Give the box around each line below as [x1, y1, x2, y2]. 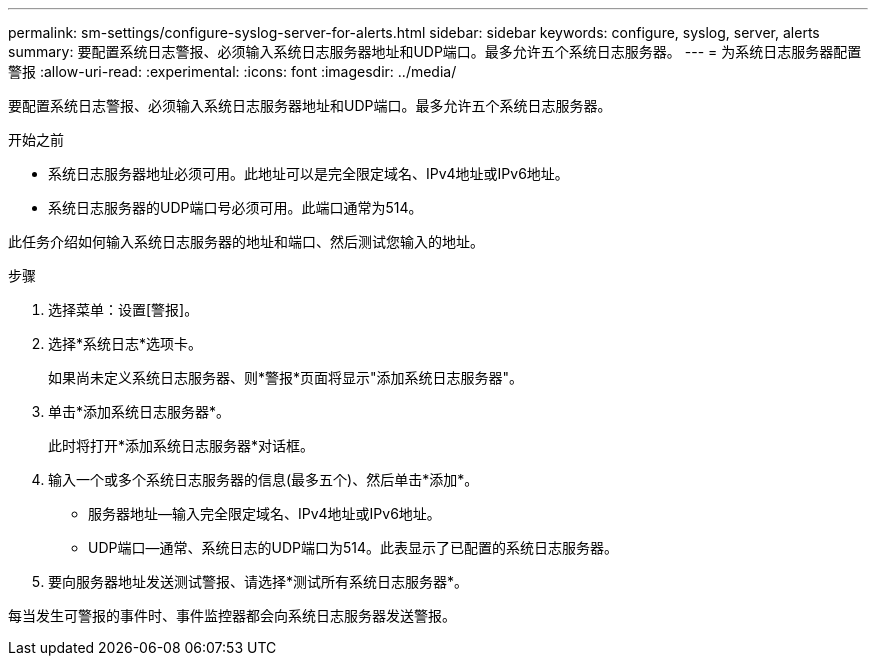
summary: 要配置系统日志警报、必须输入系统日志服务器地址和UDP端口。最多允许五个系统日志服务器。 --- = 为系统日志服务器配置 [8, 43, 862, 60]
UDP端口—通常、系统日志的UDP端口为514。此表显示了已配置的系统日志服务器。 [88, 539, 618, 556]
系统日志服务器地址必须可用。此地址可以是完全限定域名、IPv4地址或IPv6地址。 [48, 165, 569, 182]
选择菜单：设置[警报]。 [48, 301, 199, 318]
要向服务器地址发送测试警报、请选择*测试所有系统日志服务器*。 [48, 573, 469, 590]
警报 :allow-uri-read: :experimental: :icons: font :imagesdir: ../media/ [8, 63, 457, 80]
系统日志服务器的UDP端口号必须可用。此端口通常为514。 [48, 199, 423, 216]
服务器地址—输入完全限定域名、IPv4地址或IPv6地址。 [88, 505, 441, 522]
